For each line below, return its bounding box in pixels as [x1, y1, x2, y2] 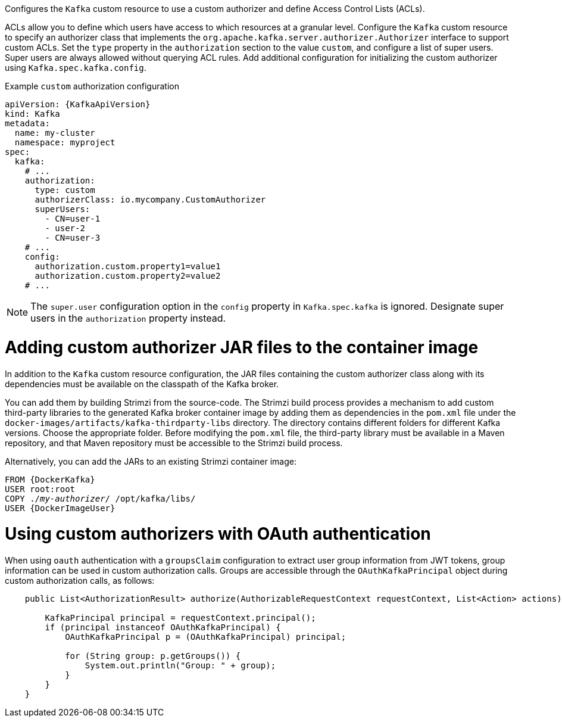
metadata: [5, 119, 50, 128]
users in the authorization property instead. [30, 312, 226, 324]
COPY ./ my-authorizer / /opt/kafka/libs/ [5, 493, 196, 503]
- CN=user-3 [45, 233, 101, 242]
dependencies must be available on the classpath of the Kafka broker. [5, 378, 279, 389]
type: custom [35, 185, 95, 195]
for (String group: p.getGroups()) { [65, 651, 241, 661]
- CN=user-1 [45, 214, 101, 223]
